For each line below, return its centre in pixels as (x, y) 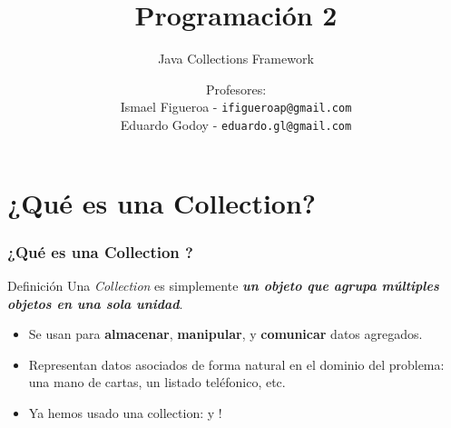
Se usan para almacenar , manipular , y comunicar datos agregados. (225, 334)
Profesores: (236, 89)
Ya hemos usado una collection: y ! (125, 413)
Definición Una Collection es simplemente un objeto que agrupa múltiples (223, 286)
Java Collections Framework (236, 59)
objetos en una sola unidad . (95, 303)
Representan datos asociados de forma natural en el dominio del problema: (236, 364)
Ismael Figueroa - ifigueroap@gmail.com (236, 107)
